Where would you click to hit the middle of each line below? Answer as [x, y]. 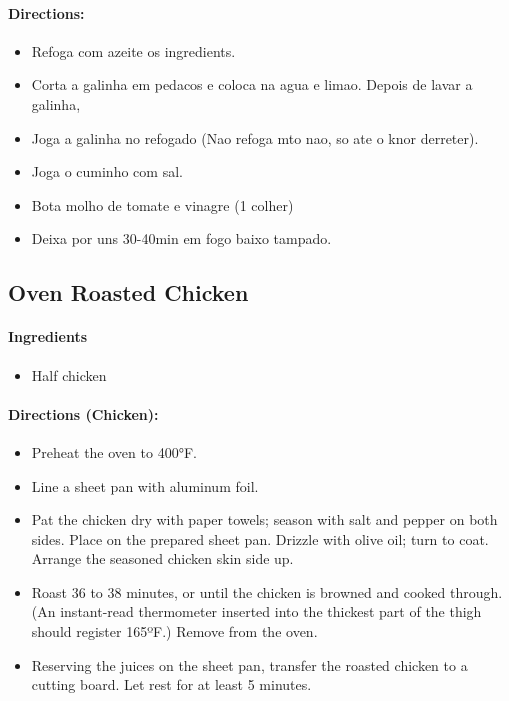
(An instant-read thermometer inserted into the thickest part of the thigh [256, 611]
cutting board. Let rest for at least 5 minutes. [171, 684]
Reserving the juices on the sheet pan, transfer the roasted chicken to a [249, 664]
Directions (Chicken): [83, 413]
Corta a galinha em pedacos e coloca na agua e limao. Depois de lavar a [252, 84]
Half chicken [69, 374]
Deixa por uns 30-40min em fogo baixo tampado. [181, 238]
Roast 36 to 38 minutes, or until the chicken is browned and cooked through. [267, 591]
